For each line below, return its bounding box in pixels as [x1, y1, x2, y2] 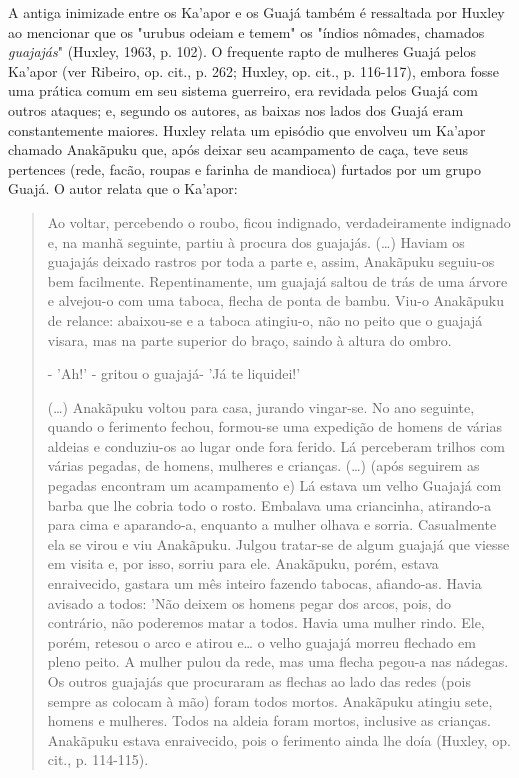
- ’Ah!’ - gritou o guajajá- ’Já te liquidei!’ [47, 363, 301, 384]
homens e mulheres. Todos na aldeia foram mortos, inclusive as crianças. [47, 710, 492, 731]
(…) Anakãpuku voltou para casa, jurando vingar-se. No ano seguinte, [47, 396, 475, 417]
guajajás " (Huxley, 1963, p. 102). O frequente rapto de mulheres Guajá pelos [8, 41, 476, 62]
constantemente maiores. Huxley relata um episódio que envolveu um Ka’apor [8, 119, 486, 140]
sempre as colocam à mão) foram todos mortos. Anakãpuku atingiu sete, [47, 690, 493, 711]
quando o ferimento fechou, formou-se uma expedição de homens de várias [47, 416, 502, 437]
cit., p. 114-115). [47, 749, 149, 770]
